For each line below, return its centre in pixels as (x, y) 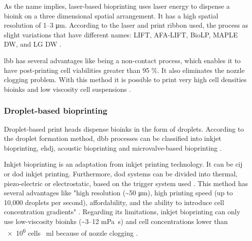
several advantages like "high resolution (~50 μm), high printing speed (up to (118, 193)
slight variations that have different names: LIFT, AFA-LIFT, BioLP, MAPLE (121, 34)
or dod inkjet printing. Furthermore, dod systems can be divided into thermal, (121, 173)
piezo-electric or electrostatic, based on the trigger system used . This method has (126, 183)
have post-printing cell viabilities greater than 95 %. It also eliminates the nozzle (124, 70)
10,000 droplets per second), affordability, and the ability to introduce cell (114, 202)
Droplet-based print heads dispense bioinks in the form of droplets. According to (124, 129)
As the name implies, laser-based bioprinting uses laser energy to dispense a (117, 6)
